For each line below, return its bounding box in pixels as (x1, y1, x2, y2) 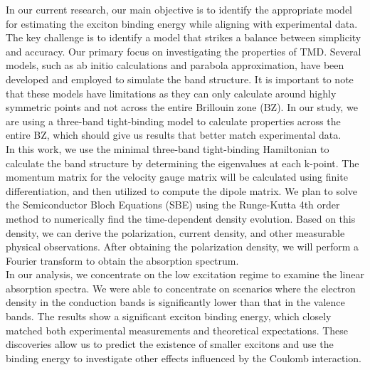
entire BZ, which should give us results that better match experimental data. (6, 127, 342, 142)
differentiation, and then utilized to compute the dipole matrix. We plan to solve (6, 183, 358, 198)
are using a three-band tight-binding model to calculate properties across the (6, 113, 341, 128)
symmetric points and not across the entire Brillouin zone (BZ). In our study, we (6, 100, 358, 115)
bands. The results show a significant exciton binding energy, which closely (6, 309, 332, 324)
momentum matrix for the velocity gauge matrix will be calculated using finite (6, 169, 348, 184)
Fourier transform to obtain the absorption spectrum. (6, 253, 239, 268)
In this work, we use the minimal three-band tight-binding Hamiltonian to (6, 141, 329, 156)
